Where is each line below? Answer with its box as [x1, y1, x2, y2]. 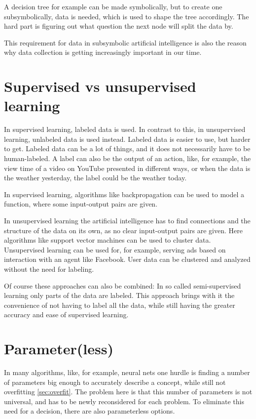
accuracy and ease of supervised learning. [4, 309, 129, 320]
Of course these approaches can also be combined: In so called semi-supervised [4, 280, 241, 291]
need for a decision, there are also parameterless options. [4, 406, 175, 416]
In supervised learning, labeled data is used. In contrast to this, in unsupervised [4, 124, 246, 134]
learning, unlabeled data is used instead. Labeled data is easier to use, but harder [4, 133, 251, 144]
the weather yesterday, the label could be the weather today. [4, 172, 187, 183]
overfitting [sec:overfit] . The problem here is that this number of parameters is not [4, 386, 253, 397]
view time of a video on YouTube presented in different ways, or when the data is [4, 163, 251, 173]
